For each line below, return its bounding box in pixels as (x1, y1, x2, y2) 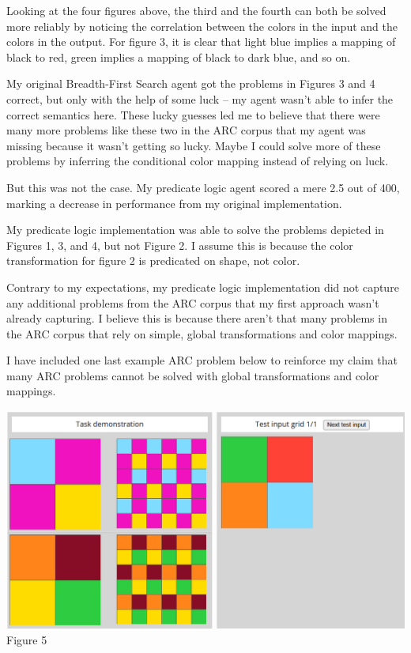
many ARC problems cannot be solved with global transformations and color (6, 367, 379, 383)
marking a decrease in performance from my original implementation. (6, 194, 342, 211)
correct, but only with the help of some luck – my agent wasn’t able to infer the (6, 90, 394, 107)
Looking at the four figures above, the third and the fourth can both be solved (6, 2, 386, 18)
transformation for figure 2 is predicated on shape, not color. (6, 252, 300, 269)
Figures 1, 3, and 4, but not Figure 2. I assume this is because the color (6, 236, 353, 253)
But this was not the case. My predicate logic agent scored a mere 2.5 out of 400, (6, 179, 400, 195)
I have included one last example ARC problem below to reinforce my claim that (6, 352, 398, 368)
